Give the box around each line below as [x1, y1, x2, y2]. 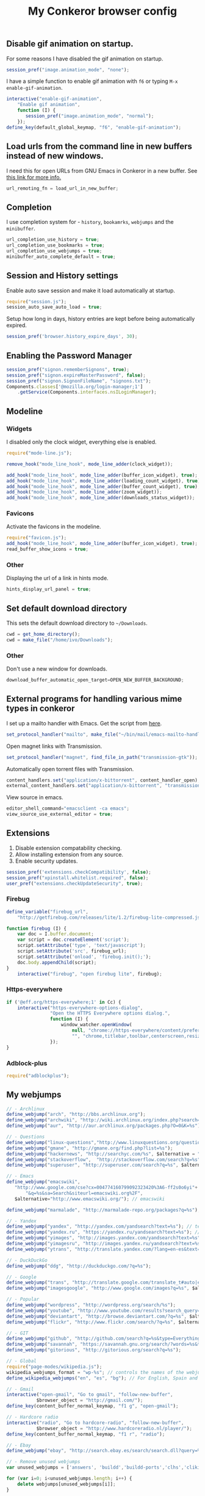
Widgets [6, 424, 32, 433]
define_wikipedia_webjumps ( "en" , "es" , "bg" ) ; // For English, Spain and [6, 1375, 198, 1381]
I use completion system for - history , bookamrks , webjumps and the [6, 218, 174, 226]
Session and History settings [6, 270, 119, 281]
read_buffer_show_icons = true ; [6, 546, 88, 553]
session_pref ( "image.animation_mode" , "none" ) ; [6, 67, 130, 73]
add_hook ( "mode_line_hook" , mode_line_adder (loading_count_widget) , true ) [6, 478, 201, 484]
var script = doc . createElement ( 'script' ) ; [17, 937, 130, 943]
